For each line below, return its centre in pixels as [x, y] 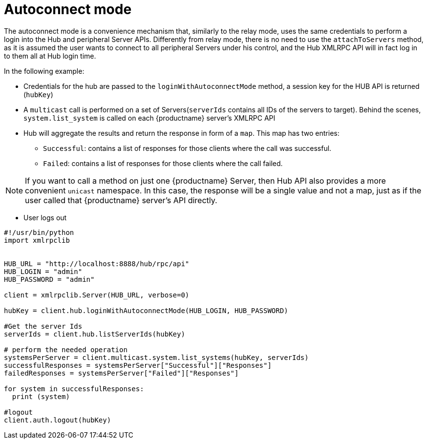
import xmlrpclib [37, 240]
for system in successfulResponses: [74, 389]
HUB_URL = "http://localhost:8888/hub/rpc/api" [97, 264]
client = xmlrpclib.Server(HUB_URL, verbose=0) [97, 295]
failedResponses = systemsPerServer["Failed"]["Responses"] [121, 373]
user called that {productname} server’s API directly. [121, 200]
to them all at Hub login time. [50, 56]
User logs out [45, 217]
